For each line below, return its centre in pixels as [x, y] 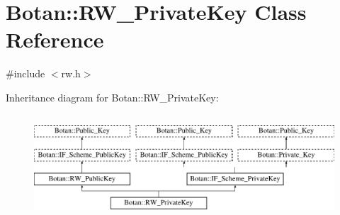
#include [25, 73]
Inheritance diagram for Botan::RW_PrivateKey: [112, 97]
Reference [55, 39]
